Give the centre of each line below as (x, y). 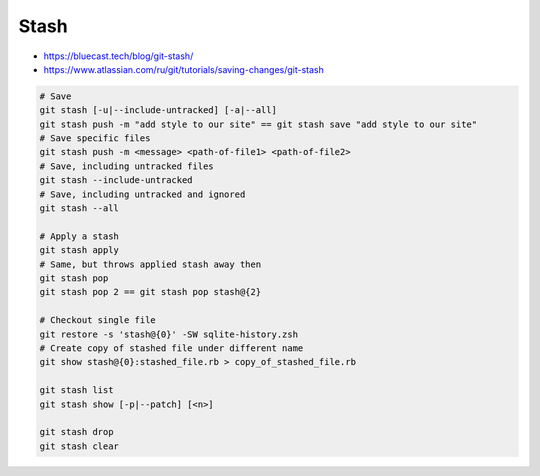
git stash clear (79, 446)
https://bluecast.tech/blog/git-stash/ (118, 56)
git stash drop (76, 432)
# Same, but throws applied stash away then (150, 264)
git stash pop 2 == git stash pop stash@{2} (150, 292)
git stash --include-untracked (116, 180)
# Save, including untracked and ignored (142, 194)
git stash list (76, 390)
